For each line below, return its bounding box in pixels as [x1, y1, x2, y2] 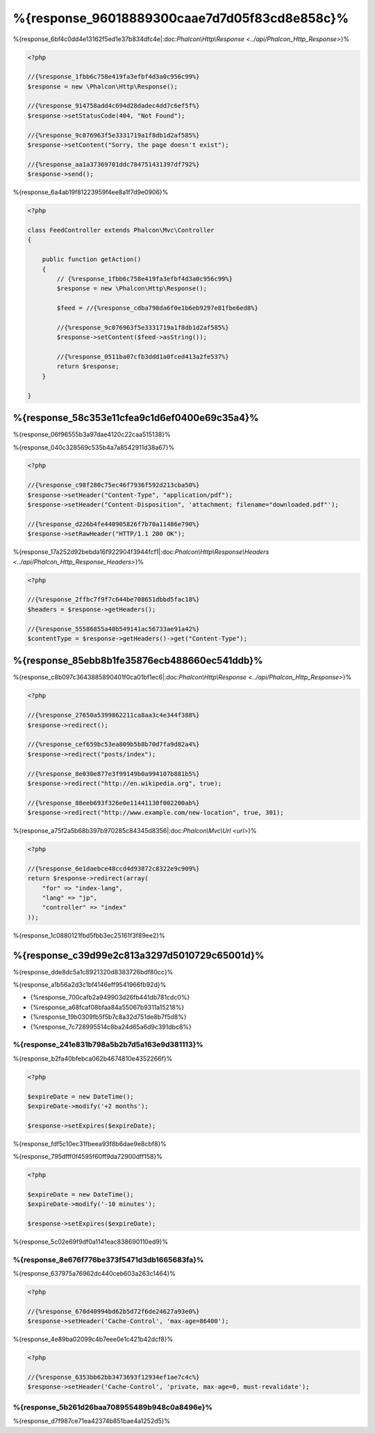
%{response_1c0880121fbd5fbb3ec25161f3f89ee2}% [12, 931, 166, 940]
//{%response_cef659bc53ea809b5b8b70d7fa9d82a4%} [27, 741, 200, 748]
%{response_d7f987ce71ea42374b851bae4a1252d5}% [12, 1417, 171, 1425]
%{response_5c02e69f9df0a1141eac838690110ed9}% [12, 1237, 169, 1246]
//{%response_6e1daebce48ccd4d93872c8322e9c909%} [27, 864, 200, 873]
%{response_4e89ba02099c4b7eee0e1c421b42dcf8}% [12, 1335, 174, 1343]
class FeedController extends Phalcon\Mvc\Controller [27, 226, 215, 234]
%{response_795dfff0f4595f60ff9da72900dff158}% [12, 1153, 162, 1161]
